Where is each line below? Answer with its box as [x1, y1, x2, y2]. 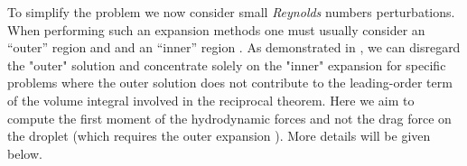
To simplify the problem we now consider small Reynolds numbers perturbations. [7, 3, 455, 21]
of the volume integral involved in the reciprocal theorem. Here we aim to [7, 90, 415, 109]
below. [7, 143, 42, 162]
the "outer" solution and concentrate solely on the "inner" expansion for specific [7, 55, 446, 74]
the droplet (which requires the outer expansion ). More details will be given [7, 126, 431, 145]
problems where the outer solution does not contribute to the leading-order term [7, 73, 453, 92]
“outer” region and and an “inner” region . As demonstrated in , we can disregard [7, 38, 461, 57]
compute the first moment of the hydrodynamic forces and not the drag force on [7, 108, 452, 127]
